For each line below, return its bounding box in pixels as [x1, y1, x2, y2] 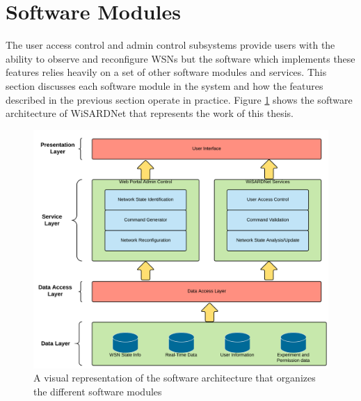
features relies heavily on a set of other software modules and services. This [6, 65, 327, 79]
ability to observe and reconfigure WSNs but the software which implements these [6, 51, 355, 65]
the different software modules [33, 384, 162, 398]
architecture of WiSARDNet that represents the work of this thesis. [6, 106, 294, 120]
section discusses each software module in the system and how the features [6, 78, 323, 93]
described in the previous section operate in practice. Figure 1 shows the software [6, 92, 353, 107]
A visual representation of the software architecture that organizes [33, 370, 316, 385]
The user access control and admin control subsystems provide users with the [6, 38, 335, 52]
